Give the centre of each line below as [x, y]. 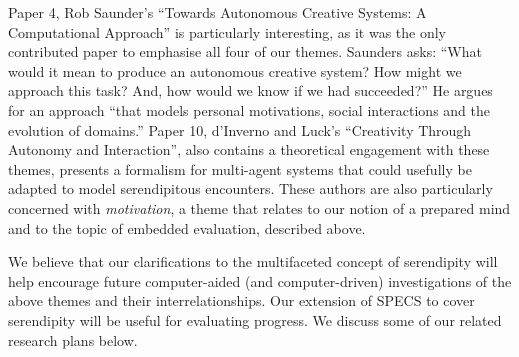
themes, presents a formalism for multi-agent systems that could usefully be [240, 168]
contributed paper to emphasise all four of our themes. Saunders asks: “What [245, 51]
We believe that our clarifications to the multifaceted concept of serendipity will [253, 261]
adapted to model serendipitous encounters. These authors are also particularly [250, 188]
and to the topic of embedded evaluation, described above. [187, 227]
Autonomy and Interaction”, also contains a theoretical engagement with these [249, 149]
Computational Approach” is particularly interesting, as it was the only [227, 31]
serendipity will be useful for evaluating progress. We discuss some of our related [255, 319]
